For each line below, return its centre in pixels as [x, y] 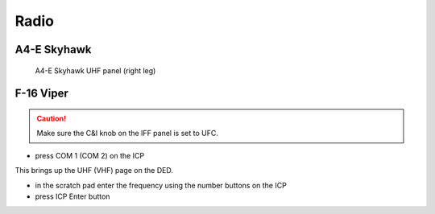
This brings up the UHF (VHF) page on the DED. [94, 171]
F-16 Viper [41, 94]
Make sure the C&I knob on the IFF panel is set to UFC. [128, 134]
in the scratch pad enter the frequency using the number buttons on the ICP [161, 185]
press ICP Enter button [72, 196]
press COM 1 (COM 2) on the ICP [90, 155]
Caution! [52, 118]
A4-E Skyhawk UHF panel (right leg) [95, 70]
